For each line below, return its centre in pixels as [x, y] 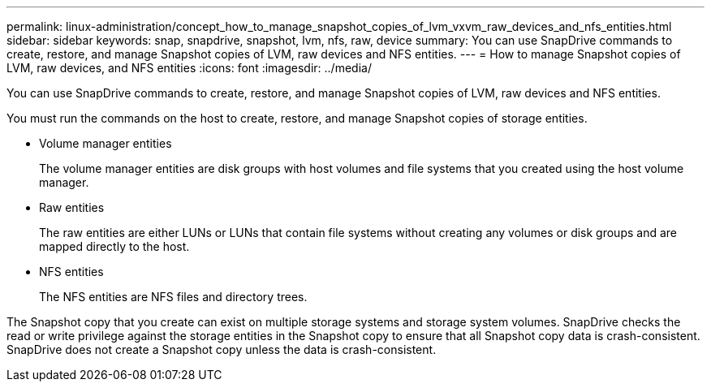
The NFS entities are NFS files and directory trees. [173, 297]
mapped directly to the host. [114, 246]
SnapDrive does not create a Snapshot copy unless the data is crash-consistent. [222, 349]
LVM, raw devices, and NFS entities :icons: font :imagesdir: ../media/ [189, 68]
